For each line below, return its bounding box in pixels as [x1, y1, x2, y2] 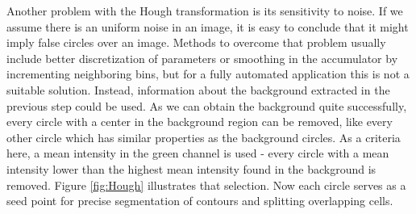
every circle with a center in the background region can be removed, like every [6, 113, 393, 130]
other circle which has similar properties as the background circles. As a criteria [6, 128, 401, 145]
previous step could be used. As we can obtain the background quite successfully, [6, 97, 407, 114]
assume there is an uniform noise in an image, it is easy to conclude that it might [6, 18, 409, 35]
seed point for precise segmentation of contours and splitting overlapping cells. [6, 192, 393, 209]
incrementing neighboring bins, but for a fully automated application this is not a [6, 65, 410, 82]
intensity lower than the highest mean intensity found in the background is [6, 160, 376, 177]
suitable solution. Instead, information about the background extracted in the [6, 81, 390, 98]
